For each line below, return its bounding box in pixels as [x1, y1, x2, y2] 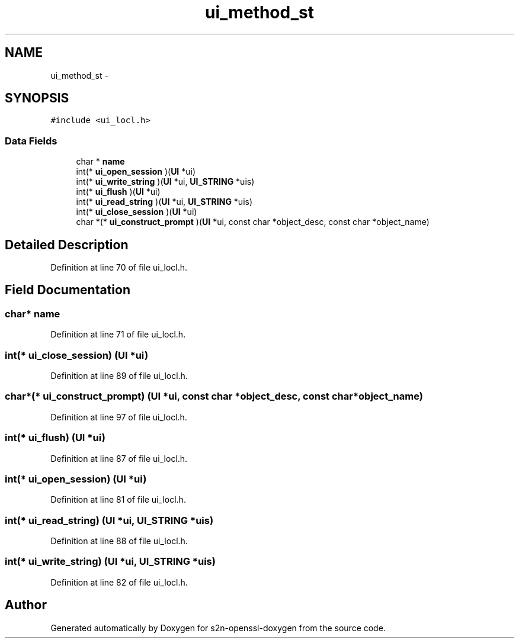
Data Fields [5, 134, 57, 147]
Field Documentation [5, 282, 130, 298]
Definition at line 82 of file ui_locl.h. [50, 577, 188, 587]
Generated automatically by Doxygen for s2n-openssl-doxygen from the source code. [50, 622, 386, 633]
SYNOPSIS [5, 91, 69, 106]
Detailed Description [5, 237, 129, 252]
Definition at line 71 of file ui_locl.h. [50, 329, 186, 340]
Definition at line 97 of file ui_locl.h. [50, 411, 187, 422]
